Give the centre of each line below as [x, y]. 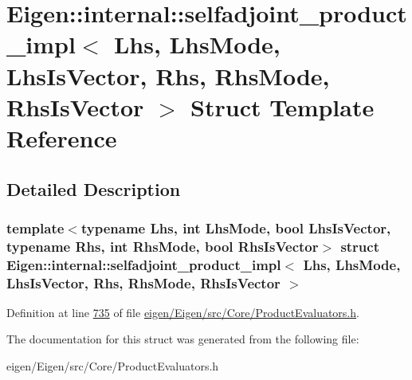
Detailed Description [94, 188]
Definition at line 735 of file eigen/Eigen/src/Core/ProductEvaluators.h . [183, 312]
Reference [62, 137]
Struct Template [283, 106]
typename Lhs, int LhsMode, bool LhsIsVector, [236, 227]
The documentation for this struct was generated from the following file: [183, 339]
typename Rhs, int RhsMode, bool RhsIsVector [163, 246]
